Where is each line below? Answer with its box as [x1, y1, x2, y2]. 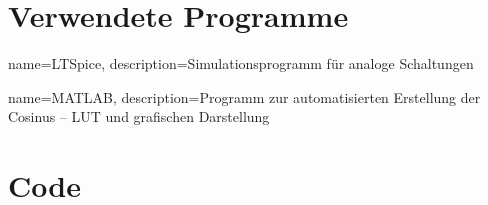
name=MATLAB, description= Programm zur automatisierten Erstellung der [8, 86, 481, 107]
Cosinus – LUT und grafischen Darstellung [8, 106, 270, 127]
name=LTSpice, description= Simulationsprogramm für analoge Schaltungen [8, 53, 474, 74]
